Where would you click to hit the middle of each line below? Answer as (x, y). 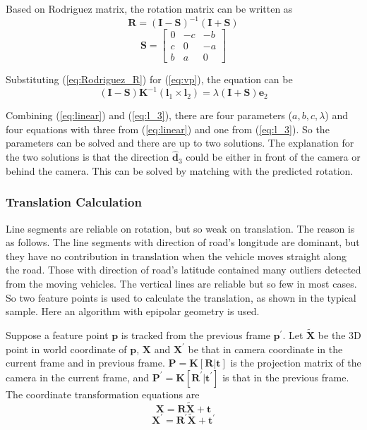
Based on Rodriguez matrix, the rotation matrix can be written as (149, 8)
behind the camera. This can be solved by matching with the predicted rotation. (180, 170)
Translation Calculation (74, 202)
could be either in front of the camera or (273, 157)
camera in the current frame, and (78, 377)
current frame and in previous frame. (85, 363)
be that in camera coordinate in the (265, 349)
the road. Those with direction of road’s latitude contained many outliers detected (183, 270)
